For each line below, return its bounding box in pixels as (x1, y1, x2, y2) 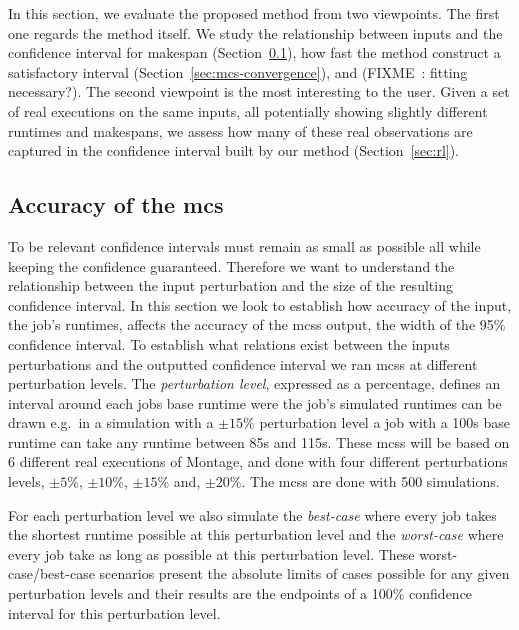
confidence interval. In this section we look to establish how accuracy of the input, (8, 294, 512, 315)
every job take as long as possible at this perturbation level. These (8, 543, 415, 564)
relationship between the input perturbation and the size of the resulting (8, 275, 453, 296)
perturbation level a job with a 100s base (259, 412, 511, 433)
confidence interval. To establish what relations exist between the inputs (8, 333, 450, 354)
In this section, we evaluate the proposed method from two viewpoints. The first (8, 3, 500, 23)
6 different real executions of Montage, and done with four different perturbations (8, 451, 508, 472)
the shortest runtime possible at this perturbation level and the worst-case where (8, 524, 504, 545)
